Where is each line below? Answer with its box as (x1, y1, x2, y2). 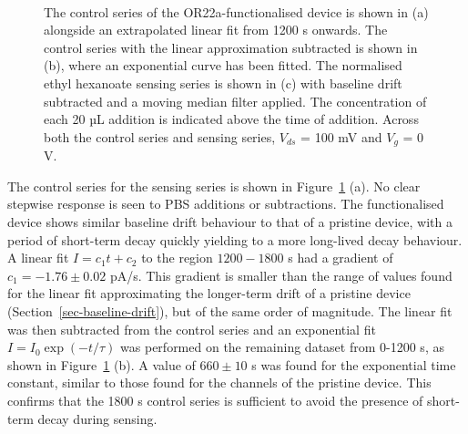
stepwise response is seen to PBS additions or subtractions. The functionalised (7, 194, 444, 213)
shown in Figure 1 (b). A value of (7, 355, 196, 374)
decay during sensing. (37, 408, 158, 428)
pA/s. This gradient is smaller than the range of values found (109, 265, 453, 284)
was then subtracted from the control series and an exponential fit (7, 319, 376, 338)
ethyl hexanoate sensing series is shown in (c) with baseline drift (44, 73, 402, 92)
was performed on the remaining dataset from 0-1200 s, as (120, 337, 444, 356)
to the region (141, 248, 213, 267)
